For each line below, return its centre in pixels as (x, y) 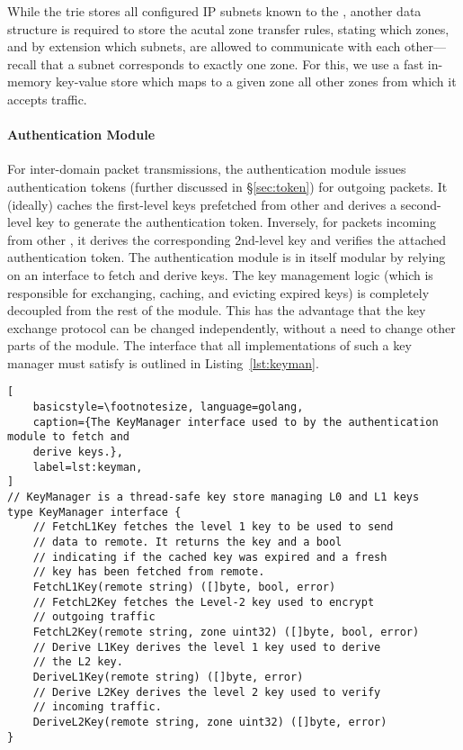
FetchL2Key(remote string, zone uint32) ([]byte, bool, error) (226, 632)
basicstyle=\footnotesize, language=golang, (168, 407)
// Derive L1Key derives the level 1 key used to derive (207, 647)
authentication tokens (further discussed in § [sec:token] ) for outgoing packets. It (227, 186)
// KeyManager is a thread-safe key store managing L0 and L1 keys (214, 497)
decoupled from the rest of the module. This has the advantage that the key (217, 310)
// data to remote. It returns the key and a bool (187, 542)
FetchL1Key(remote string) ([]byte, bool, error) (184, 587)
